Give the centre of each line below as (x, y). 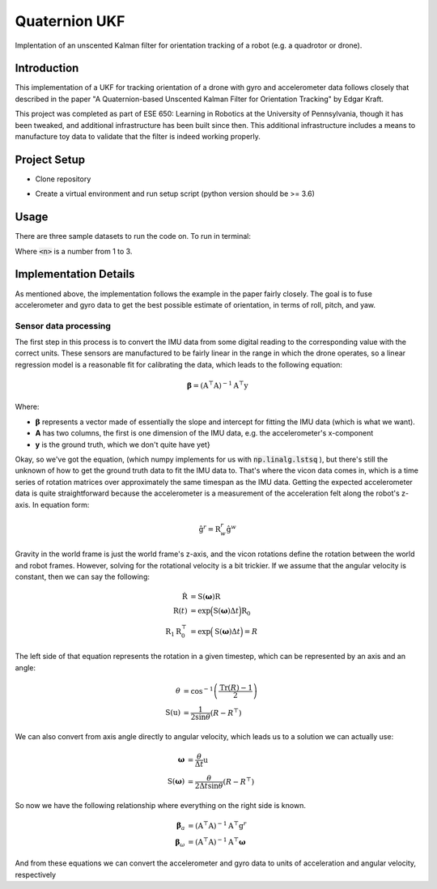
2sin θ (200, 717)
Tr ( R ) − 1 (236, 687)
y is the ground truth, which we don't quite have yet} (123, 444)
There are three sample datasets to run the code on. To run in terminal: (133, 236)
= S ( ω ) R (206, 597)
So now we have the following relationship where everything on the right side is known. (161, 805)
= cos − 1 (198, 690)
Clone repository (63, 179)
